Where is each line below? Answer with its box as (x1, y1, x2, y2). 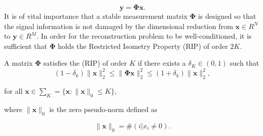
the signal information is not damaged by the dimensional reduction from (4, 20, 233, 31)
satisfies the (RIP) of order (43, 58, 127, 68)
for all (4, 86, 23, 96)
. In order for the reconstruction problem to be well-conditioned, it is (36, 31, 252, 41)
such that (230, 58, 259, 68)
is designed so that (198, 11, 256, 21)
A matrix (4, 58, 33, 68)
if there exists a (138, 58, 186, 68)
